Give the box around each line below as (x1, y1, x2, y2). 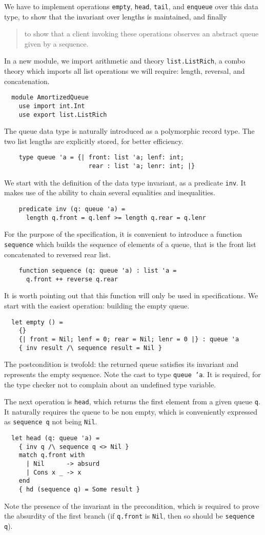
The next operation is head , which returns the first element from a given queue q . (4, 396, 260, 407)
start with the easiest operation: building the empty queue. (4, 300, 190, 311)
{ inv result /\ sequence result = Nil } (18, 344, 162, 352)
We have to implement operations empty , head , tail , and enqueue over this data (4, 1, 258, 11)
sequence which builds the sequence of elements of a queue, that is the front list (4, 238, 256, 249)
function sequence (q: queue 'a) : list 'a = (18, 267, 177, 275)
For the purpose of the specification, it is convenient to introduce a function (4, 229, 242, 239)
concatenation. (4, 75, 50, 86)
